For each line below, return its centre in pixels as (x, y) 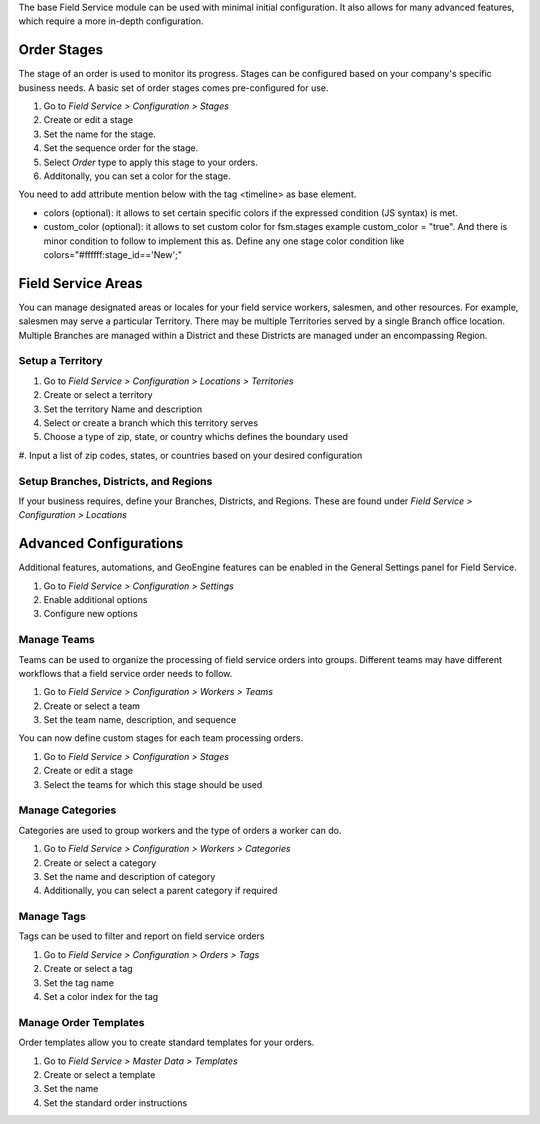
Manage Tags (52, 917)
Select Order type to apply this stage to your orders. (151, 162)
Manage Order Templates (81, 1022)
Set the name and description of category (129, 876)
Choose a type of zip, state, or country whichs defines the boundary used (196, 437)
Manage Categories (67, 810)
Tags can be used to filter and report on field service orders (141, 936)
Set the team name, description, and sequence (140, 720)
